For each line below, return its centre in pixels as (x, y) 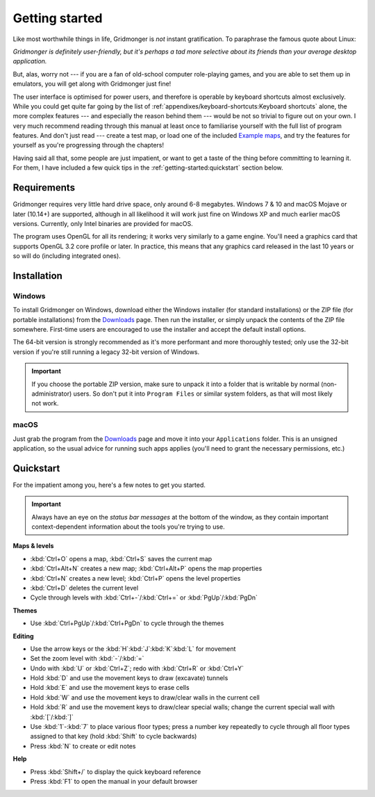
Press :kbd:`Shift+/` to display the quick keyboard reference (116, 771)
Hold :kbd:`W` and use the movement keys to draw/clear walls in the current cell (145, 697)
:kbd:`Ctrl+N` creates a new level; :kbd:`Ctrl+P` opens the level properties (135, 578)
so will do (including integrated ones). (67, 256)
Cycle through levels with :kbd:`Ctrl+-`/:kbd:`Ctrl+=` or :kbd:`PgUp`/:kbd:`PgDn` (144, 597)
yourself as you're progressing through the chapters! (89, 145)
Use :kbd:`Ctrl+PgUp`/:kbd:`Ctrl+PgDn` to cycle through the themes (127, 623)
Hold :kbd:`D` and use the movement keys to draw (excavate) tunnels (129, 678)
